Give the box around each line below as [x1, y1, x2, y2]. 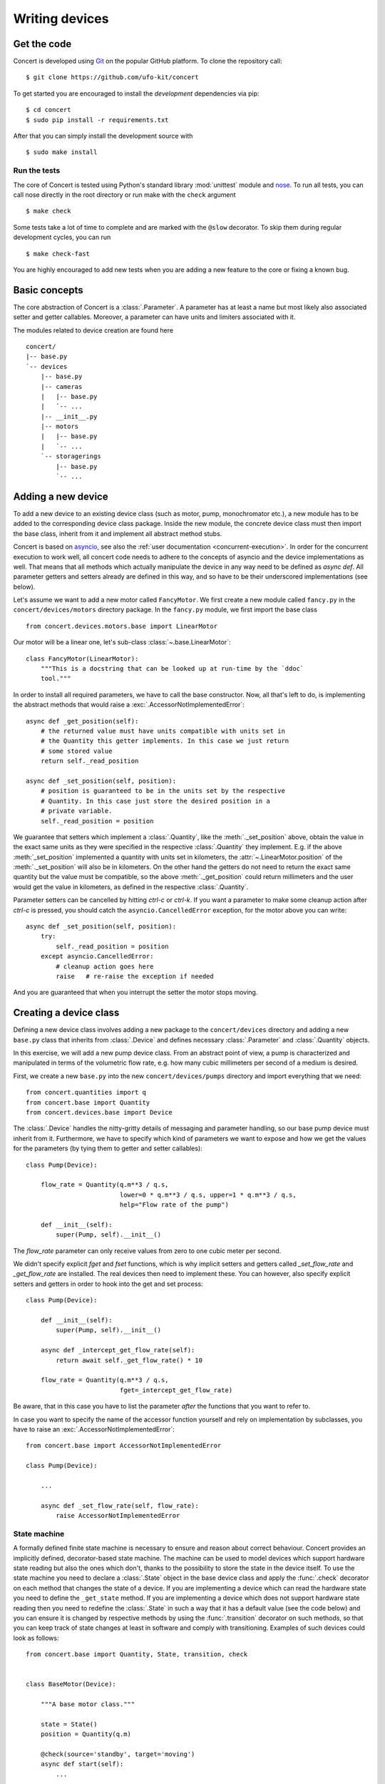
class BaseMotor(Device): [26, 1681, 117, 1688]
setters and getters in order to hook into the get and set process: [13, 1279, 203, 1288]
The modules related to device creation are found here [13, 325, 174, 335]
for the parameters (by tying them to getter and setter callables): [13, 1144, 202, 1152]
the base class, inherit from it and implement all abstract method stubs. [13, 529, 222, 538]
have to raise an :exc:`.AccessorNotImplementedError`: [13, 1424, 175, 1434]
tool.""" [40, 674, 71, 683]
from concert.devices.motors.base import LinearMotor [26, 622, 217, 630]
